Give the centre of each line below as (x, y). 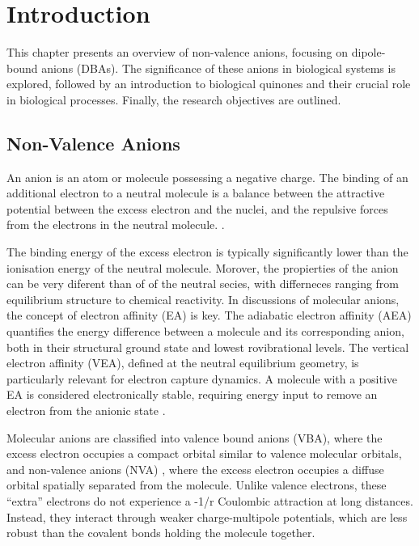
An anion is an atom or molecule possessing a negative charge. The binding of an (207, 177)
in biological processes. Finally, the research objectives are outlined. (174, 99)
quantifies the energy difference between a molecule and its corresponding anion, (205, 331)
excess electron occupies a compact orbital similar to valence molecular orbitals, (204, 453)
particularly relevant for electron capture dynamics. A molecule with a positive (202, 378)
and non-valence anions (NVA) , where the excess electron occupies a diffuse (195, 469)
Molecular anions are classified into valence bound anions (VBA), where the (195, 437)
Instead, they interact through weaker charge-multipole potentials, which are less (207, 516)
